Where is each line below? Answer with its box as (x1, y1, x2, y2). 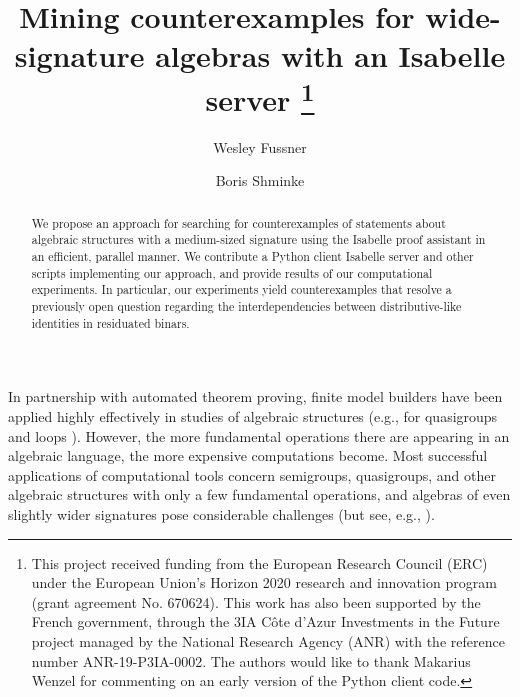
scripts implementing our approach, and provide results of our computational (31, 264, 433, 281)
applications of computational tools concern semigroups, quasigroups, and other (8, 464, 496, 485)
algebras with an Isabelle (155, 35, 506, 76)
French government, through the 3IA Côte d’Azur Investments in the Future (31, 611, 500, 632)
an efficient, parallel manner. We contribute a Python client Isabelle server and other (31, 248, 474, 265)
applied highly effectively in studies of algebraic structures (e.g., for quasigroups (8, 406, 498, 426)
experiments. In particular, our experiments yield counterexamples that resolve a (31, 281, 452, 298)
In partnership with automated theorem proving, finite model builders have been (8, 386, 503, 407)
